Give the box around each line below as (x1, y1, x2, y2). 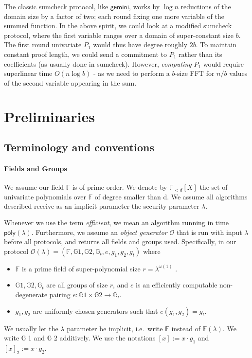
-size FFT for (175, 68, 215, 78)
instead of (171, 323, 200, 333)
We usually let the (4, 323, 58, 333)
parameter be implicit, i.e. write (67, 323, 163, 333)
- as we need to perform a (93, 68, 170, 78)
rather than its (179, 49, 222, 59)
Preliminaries (4, 106, 95, 126)
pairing (49, 289, 71, 300)
